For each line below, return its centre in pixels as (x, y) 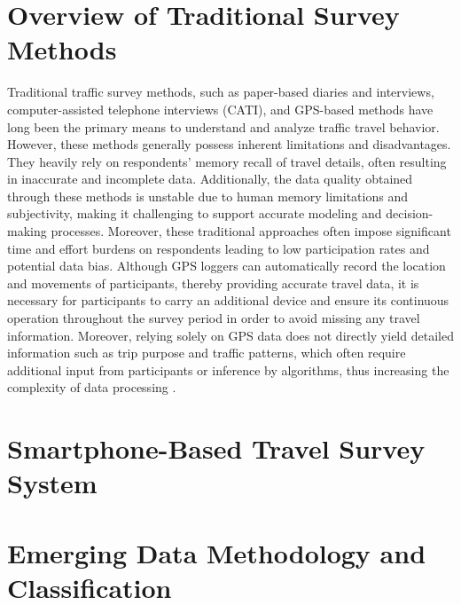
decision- (410, 213)
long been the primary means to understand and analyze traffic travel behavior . (223, 126)
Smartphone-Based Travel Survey (216, 448)
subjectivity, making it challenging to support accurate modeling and (195, 213)
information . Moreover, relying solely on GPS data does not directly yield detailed (230, 335)
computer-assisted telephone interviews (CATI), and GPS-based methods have (220, 109)
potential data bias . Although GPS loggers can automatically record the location (227, 266)
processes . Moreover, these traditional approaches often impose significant (251, 231)
